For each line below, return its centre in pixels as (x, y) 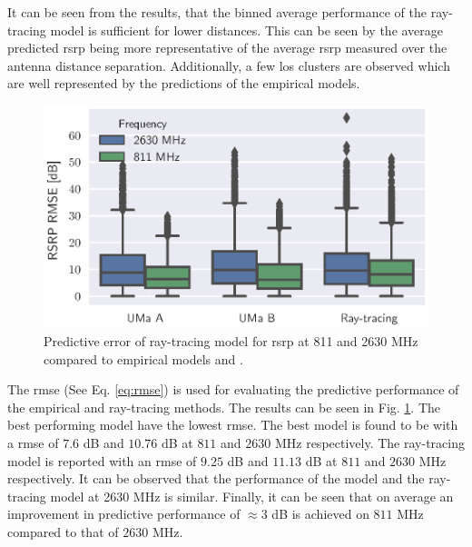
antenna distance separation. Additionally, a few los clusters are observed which (229, 65)
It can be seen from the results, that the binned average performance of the (217, 12)
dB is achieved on (320, 514)
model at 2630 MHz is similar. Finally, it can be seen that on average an (252, 496)
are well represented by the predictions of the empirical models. (184, 83)
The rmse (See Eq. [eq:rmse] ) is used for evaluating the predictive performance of (233, 389)
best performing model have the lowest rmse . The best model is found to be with (233, 425)
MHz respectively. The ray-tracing (369, 442)
